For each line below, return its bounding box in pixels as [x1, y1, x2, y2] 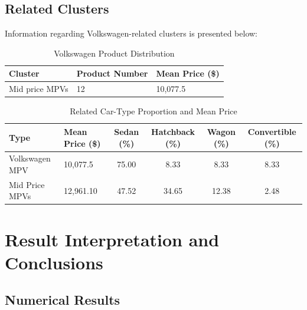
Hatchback [151, 125, 195, 137]
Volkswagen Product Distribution [54, 47, 175, 59]
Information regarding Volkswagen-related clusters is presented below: [5, 27, 258, 39]
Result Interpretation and [5, 227, 220, 251]
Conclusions [5, 250, 103, 274]
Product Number [76, 67, 148, 80]
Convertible [247, 125, 296, 137]
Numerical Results [5, 291, 120, 309]
